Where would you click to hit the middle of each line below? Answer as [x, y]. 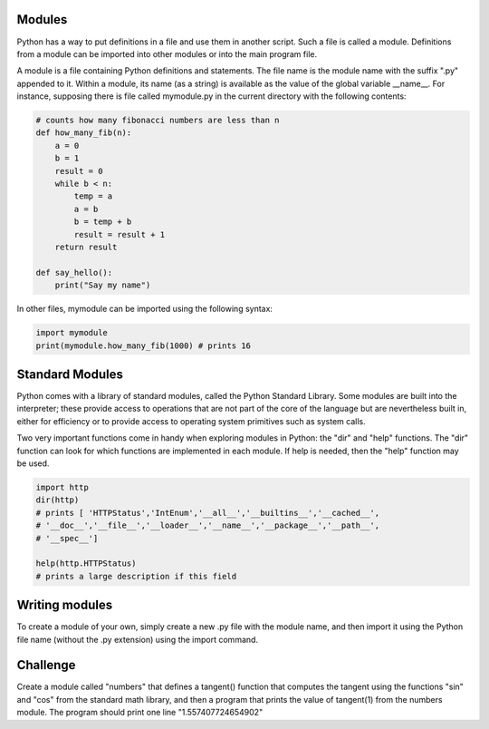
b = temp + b [103, 222]
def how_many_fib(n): [84, 133]
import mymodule [72, 333]
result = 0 [79, 171]
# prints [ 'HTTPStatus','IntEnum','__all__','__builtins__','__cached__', [208, 513]
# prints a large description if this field [136, 576]
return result [86, 247]
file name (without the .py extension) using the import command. [137, 639]
